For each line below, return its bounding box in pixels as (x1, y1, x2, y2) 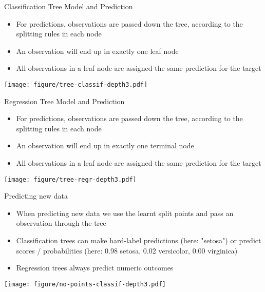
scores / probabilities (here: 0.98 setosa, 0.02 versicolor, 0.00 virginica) (16, 245, 238, 256)
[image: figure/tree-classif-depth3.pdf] (4, 81, 148, 88)
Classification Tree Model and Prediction (4, 1, 133, 11)
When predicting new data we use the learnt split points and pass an (16, 207, 234, 218)
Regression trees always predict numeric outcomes (16, 262, 174, 273)
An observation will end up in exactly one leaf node (16, 45, 179, 56)
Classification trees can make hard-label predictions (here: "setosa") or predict (16, 235, 261, 246)
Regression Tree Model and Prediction (4, 95, 125, 106)
